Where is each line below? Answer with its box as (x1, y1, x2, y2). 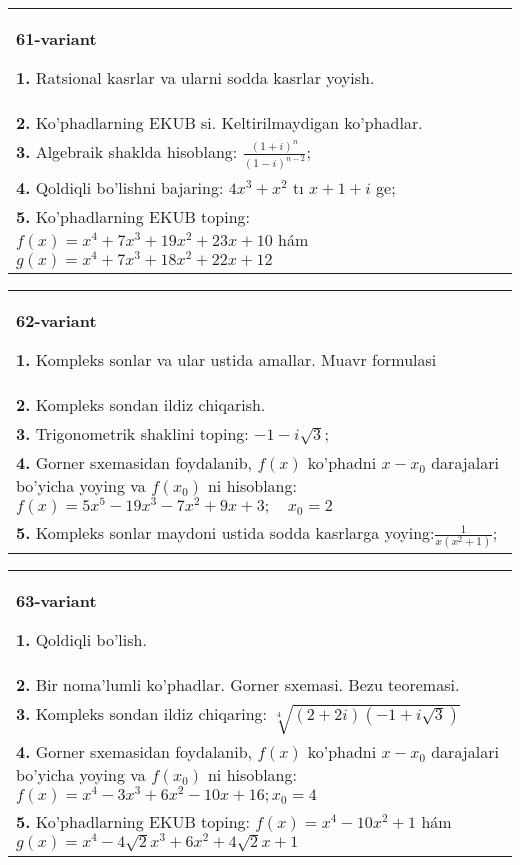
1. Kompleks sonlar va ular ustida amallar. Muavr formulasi (16, 348, 437, 372)
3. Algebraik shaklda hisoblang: (16, 140, 238, 164)
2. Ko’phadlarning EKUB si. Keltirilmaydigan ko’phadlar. (16, 111, 423, 134)
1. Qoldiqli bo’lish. (16, 627, 147, 651)
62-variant (16, 309, 97, 333)
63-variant (16, 588, 97, 612)
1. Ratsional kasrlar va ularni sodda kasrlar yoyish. (16, 66, 375, 89)
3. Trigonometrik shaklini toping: (16, 422, 249, 446)
